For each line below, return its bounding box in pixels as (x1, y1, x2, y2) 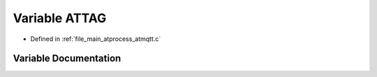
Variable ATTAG (13, 10, 107, 26)
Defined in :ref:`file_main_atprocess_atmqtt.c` (30, 35, 161, 43)
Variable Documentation (13, 53, 121, 65)
